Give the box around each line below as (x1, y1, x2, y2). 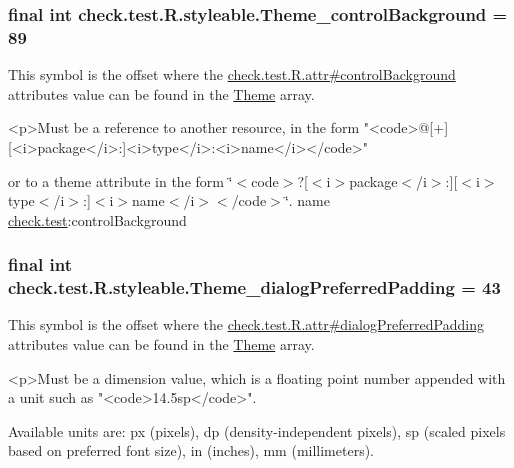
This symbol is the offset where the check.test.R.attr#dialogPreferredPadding (8, 314, 484, 335)
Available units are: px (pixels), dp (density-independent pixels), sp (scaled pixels (8, 420, 506, 441)
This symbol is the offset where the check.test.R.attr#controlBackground (8, 64, 456, 85)
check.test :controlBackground (8, 209, 187, 230)
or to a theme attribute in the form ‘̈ (8, 170, 233, 191)
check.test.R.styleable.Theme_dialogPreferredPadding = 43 (8, 275, 501, 300)
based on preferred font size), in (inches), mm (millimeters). (8, 440, 375, 461)
